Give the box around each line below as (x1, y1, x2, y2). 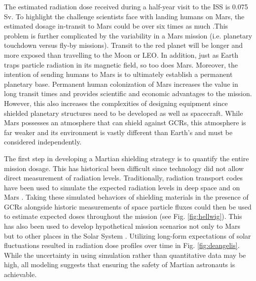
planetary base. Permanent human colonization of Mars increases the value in (4, 78, 238, 89)
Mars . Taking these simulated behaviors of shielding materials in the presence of (4, 192, 249, 202)
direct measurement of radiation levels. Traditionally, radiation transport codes (4, 173, 243, 183)
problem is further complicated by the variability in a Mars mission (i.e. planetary (4, 30, 253, 40)
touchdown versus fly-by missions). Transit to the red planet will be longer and (4, 40, 243, 50)
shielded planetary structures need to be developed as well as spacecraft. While (4, 107, 243, 118)
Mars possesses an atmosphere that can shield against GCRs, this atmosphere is (4, 117, 246, 128)
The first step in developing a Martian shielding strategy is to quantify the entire (4, 153, 249, 163)
